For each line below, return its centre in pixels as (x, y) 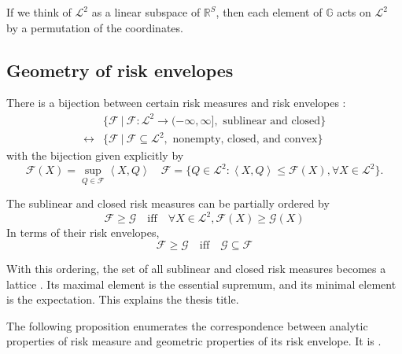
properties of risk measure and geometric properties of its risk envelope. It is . (194, 341)
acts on (354, 12)
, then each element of (269, 12)
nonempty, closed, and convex (245, 140)
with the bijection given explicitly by (95, 155)
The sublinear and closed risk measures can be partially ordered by (168, 203)
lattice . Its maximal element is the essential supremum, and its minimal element (201, 284)
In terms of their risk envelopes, (83, 232)
